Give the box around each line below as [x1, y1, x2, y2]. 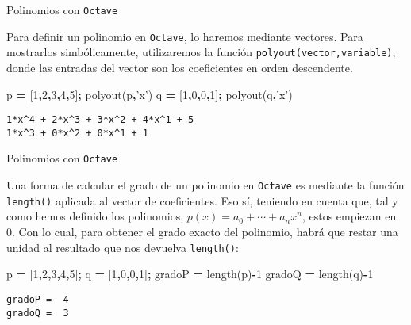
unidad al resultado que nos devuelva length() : [6, 239, 239, 255]
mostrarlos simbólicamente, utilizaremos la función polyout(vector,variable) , [6, 44, 396, 60]
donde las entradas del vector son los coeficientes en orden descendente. [6, 59, 353, 75]
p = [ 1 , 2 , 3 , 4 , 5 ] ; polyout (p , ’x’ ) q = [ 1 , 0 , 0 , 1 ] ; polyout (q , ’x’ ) [6, 86, 293, 102]
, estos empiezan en [302, 208, 397, 224]
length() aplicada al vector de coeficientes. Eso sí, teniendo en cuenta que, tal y [6, 192, 398, 208]
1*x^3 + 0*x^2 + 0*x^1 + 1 [6, 127, 148, 139]
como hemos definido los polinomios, [6, 208, 184, 224]
